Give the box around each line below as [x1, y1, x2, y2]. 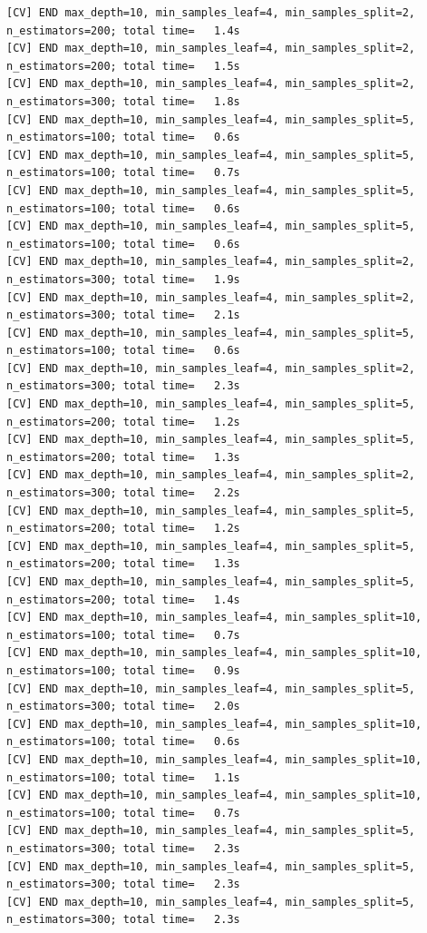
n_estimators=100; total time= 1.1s [6, 771, 240, 784]
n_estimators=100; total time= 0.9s [6, 663, 240, 677]
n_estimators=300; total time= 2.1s [6, 309, 240, 322]
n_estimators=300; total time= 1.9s [6, 272, 240, 286]
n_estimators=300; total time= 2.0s [6, 700, 240, 713]
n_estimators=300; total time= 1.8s [6, 94, 240, 108]
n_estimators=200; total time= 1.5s [6, 59, 240, 73]
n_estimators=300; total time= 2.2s [6, 486, 240, 500]
